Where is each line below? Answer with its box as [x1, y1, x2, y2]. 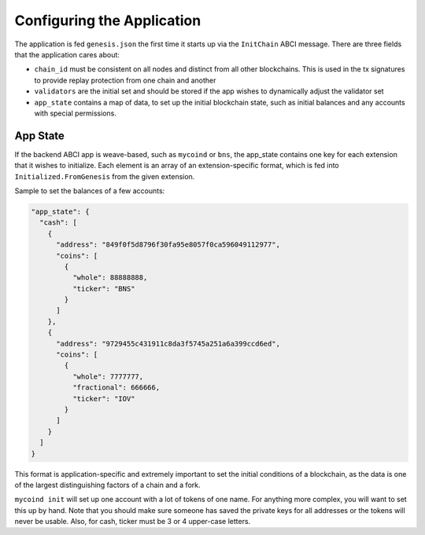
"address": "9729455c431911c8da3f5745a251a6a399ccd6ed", [56, 339, 281, 348]
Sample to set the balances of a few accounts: [14, 185, 165, 196]
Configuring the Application [14, 12, 201, 29]
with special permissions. [34, 108, 117, 118]
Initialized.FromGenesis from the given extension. [14, 171, 195, 181]
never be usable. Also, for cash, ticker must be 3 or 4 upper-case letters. [14, 517, 251, 526]
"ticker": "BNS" [72, 284, 135, 293]
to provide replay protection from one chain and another [34, 75, 216, 85]
